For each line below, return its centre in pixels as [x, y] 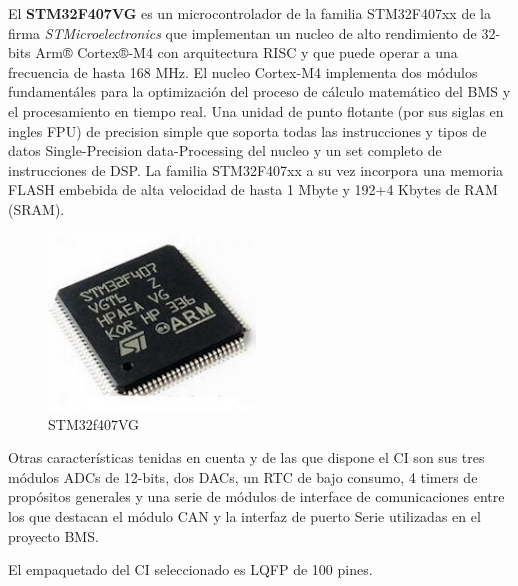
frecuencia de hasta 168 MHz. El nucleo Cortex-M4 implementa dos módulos [243, 71]
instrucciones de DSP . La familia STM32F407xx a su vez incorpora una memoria [256, 169]
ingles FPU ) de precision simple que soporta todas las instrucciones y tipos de [247, 130]
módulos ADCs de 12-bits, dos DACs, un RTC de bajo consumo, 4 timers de [243, 476]
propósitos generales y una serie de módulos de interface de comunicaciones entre [256, 496]
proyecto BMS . [53, 535]
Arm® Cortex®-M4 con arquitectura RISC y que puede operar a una [246, 52]
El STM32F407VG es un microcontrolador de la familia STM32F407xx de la [249, 13]
